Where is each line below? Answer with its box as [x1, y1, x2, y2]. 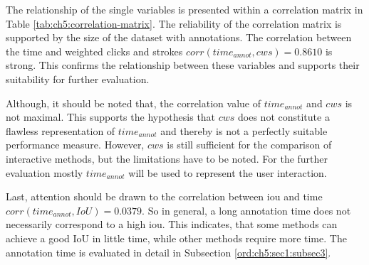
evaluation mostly [6, 165, 83, 180]
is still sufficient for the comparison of [167, 137, 332, 152]
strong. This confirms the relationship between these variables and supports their [6, 58, 360, 72]
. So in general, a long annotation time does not [142, 202, 351, 217]
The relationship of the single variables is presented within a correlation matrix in [6, 2, 363, 16]
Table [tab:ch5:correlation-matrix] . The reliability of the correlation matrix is [6, 16, 342, 31]
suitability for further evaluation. [6, 71, 150, 86]
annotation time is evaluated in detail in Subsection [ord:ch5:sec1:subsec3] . [6, 244, 331, 259]
